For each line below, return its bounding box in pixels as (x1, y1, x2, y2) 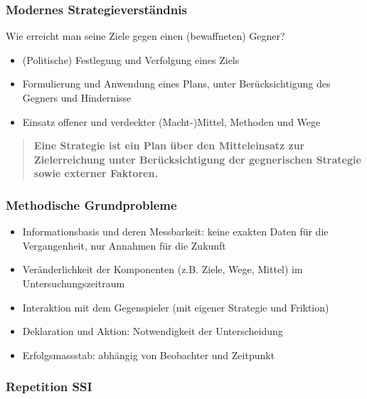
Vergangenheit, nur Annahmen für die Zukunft (22, 238, 226, 252)
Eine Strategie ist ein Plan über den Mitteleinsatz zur (33, 138, 305, 153)
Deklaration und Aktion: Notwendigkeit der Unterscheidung (22, 324, 283, 339)
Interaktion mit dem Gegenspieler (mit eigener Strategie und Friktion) (22, 299, 329, 314)
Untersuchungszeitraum (22, 275, 125, 290)
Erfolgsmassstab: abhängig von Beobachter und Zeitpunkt (22, 347, 275, 362)
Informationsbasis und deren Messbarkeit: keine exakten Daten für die (22, 224, 329, 239)
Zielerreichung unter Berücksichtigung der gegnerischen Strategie (33, 151, 361, 166)
